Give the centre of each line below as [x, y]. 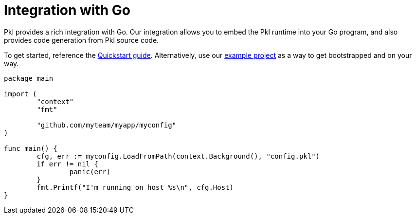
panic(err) [90, 172]
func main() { [31, 148]
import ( [20, 94]
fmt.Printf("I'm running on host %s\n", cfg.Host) [135, 187]
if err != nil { [67, 164]
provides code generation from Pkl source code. [81, 40]
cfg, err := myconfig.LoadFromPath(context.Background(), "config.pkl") [178, 156]
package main [29, 78]
